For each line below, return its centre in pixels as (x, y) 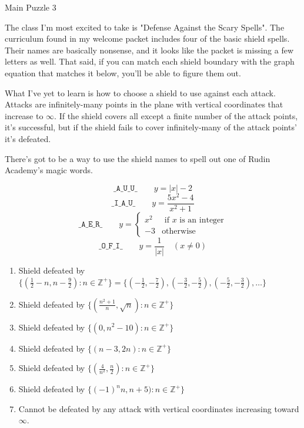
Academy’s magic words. (49, 170)
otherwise (179, 231)
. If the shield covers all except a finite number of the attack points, (176, 115)
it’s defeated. (28, 138)
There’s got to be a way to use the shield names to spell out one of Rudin (138, 158)
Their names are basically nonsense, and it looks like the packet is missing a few (149, 50)
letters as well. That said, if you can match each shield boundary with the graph (150, 61)
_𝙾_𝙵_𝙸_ (111, 246)
